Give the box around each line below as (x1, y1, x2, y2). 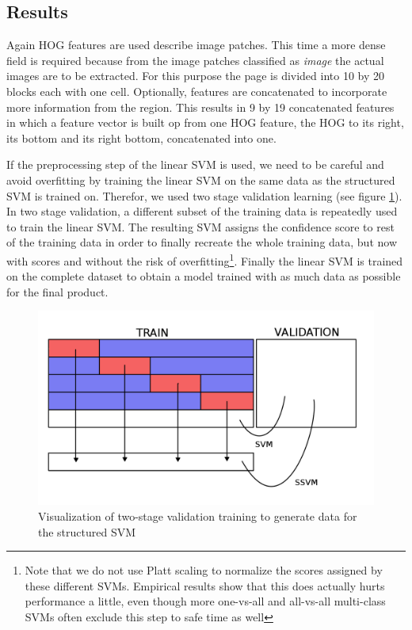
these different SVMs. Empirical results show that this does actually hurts (25, 577, 385, 594)
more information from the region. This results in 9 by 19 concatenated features (6, 98, 395, 115)
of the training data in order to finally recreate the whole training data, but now (6, 234, 398, 250)
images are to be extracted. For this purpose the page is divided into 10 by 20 (6, 67, 385, 84)
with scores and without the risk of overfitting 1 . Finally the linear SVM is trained (6, 250, 403, 269)
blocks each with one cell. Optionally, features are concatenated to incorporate (6, 82, 387, 99)
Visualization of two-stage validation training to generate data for (38, 508, 357, 525)
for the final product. (6, 283, 109, 300)
